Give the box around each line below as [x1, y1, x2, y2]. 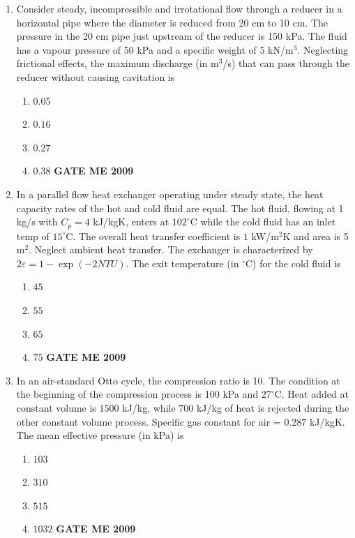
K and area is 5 [282, 228, 349, 243]
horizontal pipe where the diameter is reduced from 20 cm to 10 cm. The [16, 15, 328, 29]
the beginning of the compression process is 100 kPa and [16, 387, 259, 401]
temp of [16, 228, 50, 243]
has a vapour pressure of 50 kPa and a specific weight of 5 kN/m [16, 42, 294, 57]
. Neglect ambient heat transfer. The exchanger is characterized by [29, 242, 313, 257]
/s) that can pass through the [222, 56, 349, 70]
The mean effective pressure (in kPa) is [16, 428, 184, 442]
